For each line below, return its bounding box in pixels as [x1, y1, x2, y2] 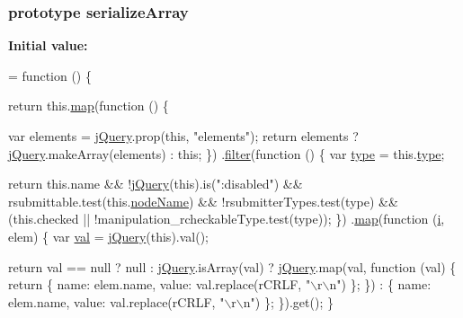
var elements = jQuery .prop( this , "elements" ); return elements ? [8, 127, 359, 145]
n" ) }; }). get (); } [243, 292, 334, 311]
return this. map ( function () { [8, 96, 169, 115]
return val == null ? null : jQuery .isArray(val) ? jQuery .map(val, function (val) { [8, 257, 457, 276]
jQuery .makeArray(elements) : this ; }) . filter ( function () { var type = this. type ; [8, 144, 445, 163]
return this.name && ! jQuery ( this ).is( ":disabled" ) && [8, 174, 303, 193]
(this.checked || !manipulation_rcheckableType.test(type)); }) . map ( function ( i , [8, 209, 445, 228]
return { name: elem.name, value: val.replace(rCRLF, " [8, 275, 311, 294]
